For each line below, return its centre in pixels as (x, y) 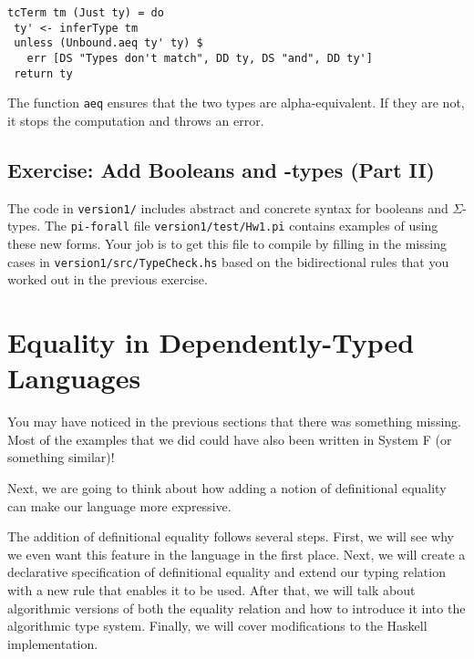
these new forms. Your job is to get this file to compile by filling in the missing (227, 244)
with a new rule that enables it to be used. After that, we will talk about (211, 589)
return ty (43, 73)
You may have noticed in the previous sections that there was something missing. (234, 422)
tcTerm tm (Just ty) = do (86, 13)
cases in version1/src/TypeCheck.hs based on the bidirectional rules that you (228, 261)
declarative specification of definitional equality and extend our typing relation (227, 572)
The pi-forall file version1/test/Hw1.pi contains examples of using (241, 226)
